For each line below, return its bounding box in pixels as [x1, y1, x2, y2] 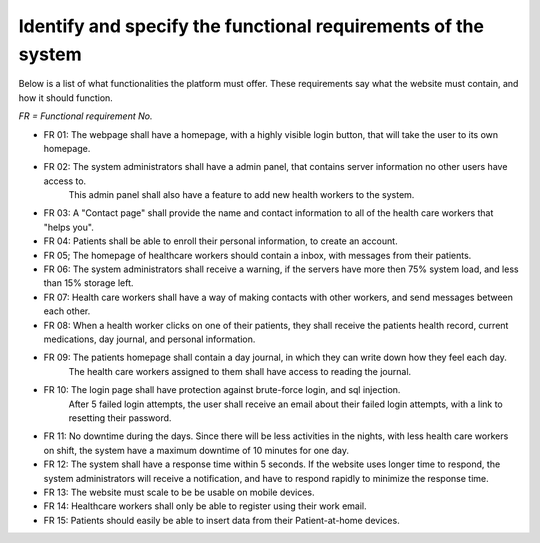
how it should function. [18, 91, 114, 104]
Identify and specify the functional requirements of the [18, 15, 485, 37]
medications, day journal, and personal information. [43, 333, 256, 345]
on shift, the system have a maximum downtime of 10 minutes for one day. [43, 444, 350, 456]
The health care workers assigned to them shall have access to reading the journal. [68, 365, 412, 377]
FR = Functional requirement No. [18, 110, 153, 122]
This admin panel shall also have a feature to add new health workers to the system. [68, 189, 415, 201]
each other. [43, 305, 91, 317]
